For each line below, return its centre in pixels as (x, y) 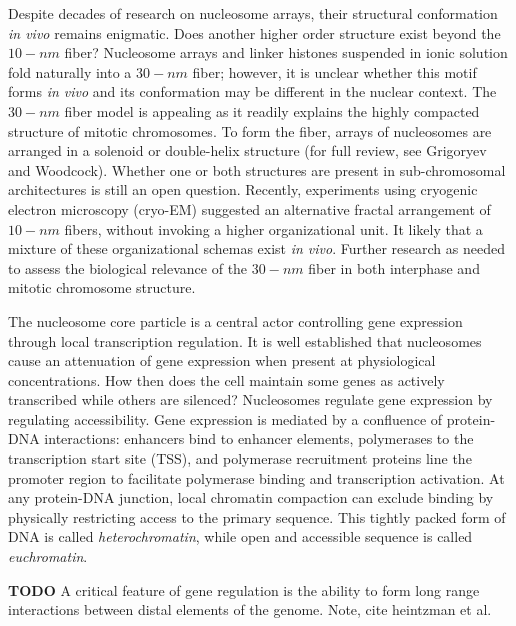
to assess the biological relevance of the (128, 267)
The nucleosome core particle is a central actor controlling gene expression (235, 320)
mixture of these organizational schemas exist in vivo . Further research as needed (256, 248)
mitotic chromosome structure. (102, 287)
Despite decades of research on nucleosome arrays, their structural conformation (253, 13)
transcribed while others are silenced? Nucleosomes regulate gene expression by (250, 399)
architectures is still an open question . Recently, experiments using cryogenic (243, 189)
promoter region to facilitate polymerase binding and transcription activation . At (256, 477)
